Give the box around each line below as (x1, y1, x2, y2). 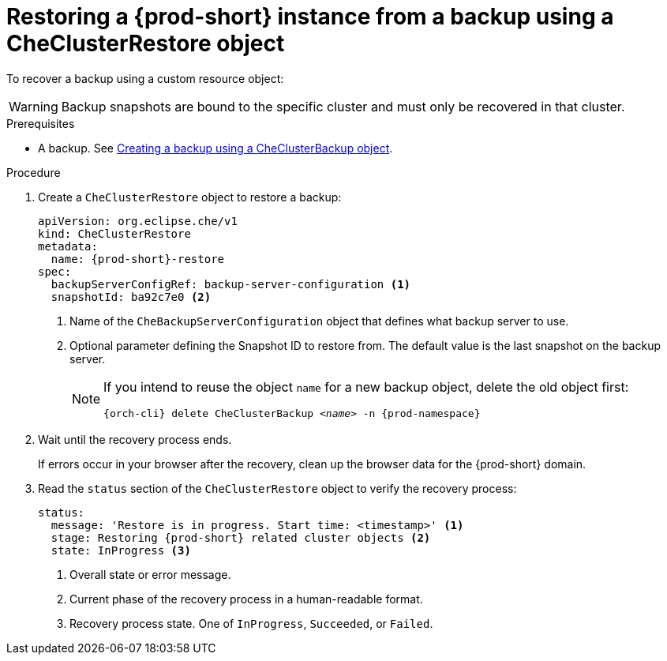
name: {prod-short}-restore (51, 252, 225, 265)
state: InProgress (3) (51, 543, 191, 557)
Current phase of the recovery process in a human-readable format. (69, 592, 423, 606)
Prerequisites (6, 116, 75, 130)
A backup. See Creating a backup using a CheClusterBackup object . (38, 141, 393, 155)
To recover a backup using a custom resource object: (6, 71, 284, 85)
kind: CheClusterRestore (38, 227, 191, 240)
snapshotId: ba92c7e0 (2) (51, 290, 212, 303)
